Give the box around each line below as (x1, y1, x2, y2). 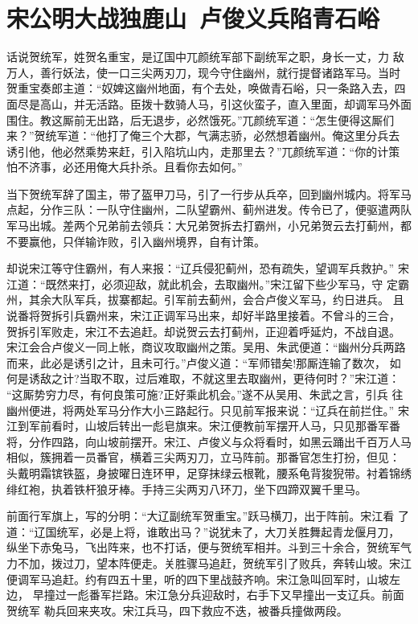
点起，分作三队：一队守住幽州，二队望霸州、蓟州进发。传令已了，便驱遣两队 (6, 201, 412, 218)
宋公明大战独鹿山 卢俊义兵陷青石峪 (6, 2, 380, 35)
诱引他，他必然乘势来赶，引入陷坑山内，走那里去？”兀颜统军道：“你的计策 (6, 142, 400, 159)
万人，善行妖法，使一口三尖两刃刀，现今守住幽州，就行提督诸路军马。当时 (6, 64, 400, 80)
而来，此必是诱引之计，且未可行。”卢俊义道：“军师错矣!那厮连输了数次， (6, 354, 387, 371)
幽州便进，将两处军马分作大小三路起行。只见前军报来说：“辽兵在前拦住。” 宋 (6, 401, 409, 418)
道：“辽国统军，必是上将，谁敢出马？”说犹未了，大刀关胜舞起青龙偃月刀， (6, 523, 400, 540)
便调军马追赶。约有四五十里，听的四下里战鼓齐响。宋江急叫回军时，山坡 (6, 570, 389, 587)
